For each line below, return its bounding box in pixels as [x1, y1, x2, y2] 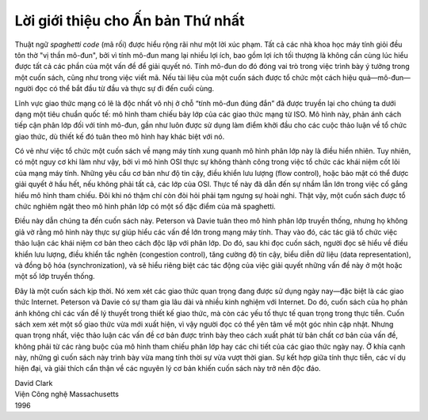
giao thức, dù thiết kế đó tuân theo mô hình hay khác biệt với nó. [14, 132, 225, 141]
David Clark [14, 378, 53, 388]
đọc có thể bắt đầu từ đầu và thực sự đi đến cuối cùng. [34, 84, 215, 94]
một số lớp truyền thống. [14, 272, 95, 281]
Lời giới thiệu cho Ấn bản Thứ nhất [14, 12, 245, 29]
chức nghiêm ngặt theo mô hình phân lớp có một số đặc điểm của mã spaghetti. [14, 202, 277, 212]
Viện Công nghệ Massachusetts [14, 389, 119, 399]
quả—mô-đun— [357, 72, 411, 82]
